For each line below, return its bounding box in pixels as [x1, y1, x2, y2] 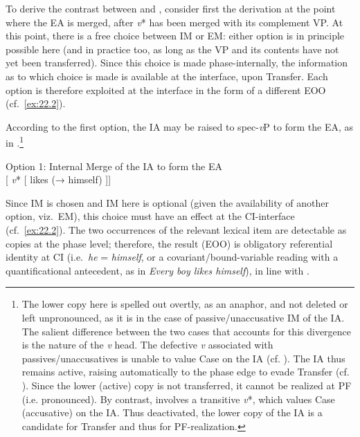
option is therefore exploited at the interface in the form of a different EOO [6, 82, 326, 97]
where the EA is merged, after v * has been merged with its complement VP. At [6, 15, 343, 29]
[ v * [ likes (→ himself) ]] [6, 172, 111, 187]
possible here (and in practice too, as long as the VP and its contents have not [6, 41, 339, 56]
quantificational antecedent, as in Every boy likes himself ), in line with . [6, 263, 309, 277]
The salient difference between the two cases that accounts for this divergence [21, 324, 352, 338]
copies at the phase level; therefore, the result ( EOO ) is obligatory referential [6, 236, 333, 250]
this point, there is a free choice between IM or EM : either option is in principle [6, 28, 345, 43]
